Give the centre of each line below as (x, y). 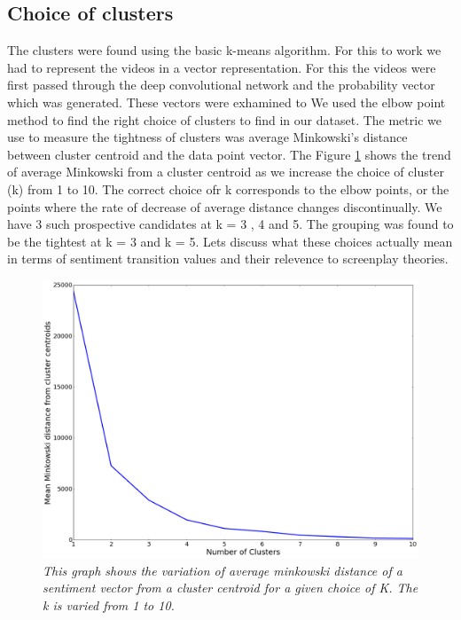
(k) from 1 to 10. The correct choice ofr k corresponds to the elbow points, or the (228, 188)
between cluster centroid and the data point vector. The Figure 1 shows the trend (229, 154)
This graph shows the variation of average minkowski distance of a (223, 570)
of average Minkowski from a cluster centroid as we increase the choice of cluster (226, 172)
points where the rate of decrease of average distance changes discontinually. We (225, 206)
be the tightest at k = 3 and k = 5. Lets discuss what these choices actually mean (230, 241)
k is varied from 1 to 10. (109, 604)
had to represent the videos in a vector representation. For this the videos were (222, 67)
